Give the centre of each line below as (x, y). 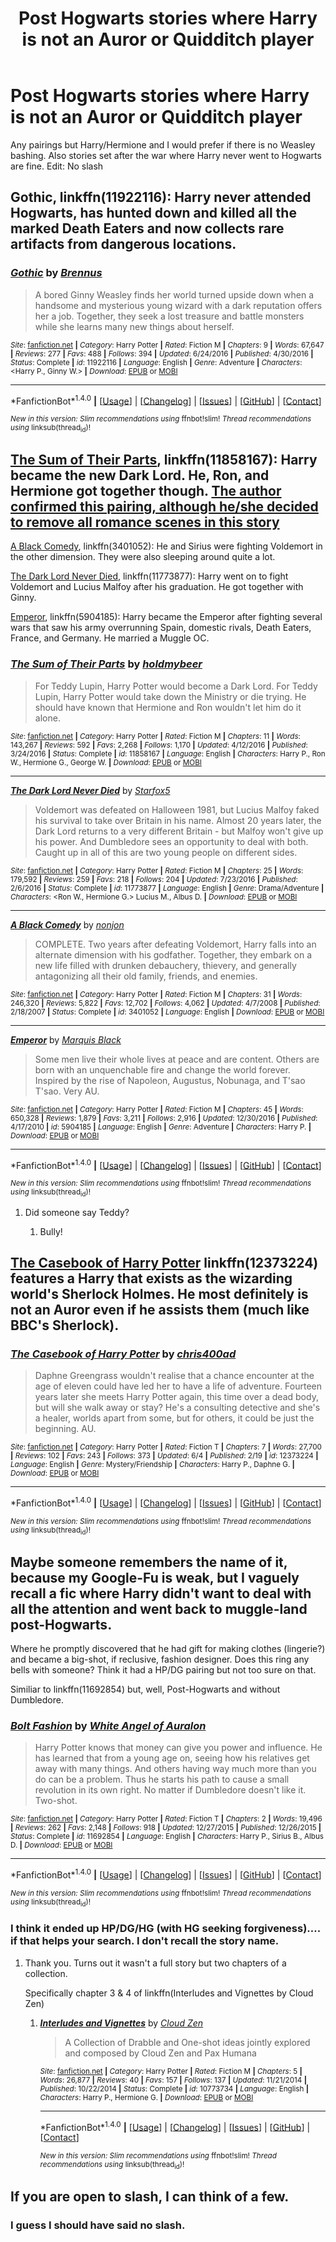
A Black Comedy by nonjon (67, 924)
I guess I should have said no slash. (98, 2225)
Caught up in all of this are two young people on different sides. (166, 852)
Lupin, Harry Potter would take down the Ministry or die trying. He (170, 696)
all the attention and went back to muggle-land (159, 1608)
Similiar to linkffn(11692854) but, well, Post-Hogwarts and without (145, 1689)
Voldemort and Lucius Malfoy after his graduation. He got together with (157, 587)
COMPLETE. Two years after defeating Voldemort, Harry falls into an (175, 944)
